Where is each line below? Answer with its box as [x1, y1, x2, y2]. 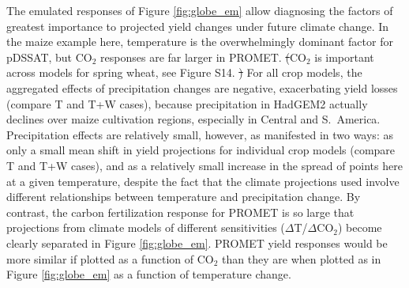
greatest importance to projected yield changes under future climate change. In [6, 17, 389, 34]
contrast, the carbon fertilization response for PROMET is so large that [6, 203, 355, 220]
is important [314, 48, 374, 65]
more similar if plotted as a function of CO [6, 250, 214, 267]
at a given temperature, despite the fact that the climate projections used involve [6, 172, 400, 189]
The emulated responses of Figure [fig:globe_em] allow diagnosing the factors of [6, 2, 393, 18]
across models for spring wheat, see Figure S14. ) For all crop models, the [6, 64, 362, 81]
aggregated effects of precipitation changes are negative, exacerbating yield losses [6, 79, 398, 96]
